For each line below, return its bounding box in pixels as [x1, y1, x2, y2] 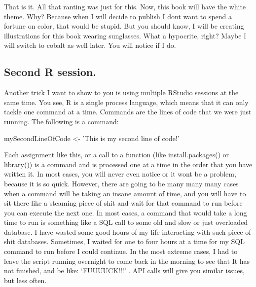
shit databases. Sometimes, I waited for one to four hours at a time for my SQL [4, 236, 245, 247]
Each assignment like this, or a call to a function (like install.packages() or [4, 149, 229, 160]
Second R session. [4, 64, 96, 79]
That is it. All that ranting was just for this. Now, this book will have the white [4, 1, 246, 11]
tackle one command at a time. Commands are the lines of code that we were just [4, 107, 252, 117]
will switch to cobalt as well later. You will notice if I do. [4, 40, 176, 50]
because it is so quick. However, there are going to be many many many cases [4, 178, 239, 188]
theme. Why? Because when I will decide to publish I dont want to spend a [4, 11, 232, 21]
